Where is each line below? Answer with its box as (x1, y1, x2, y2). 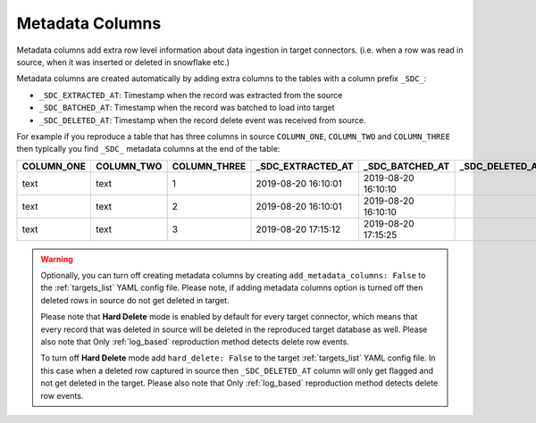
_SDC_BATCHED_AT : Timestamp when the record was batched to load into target (38, 103, 335, 113)
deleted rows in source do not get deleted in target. (40, 294, 230, 305)
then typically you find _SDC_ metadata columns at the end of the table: (16, 144, 281, 154)
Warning (40, 253, 73, 264)
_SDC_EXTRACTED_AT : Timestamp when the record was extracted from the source (38, 89, 343, 100)
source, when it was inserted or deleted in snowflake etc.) (16, 56, 230, 67)
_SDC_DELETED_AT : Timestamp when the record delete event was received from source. (38, 114, 366, 125)
